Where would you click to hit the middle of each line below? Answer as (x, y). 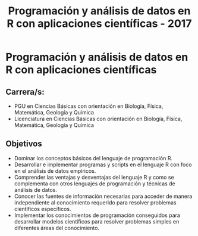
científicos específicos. (43, 209)
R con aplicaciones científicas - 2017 (99, 24)
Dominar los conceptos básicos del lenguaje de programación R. (93, 158)
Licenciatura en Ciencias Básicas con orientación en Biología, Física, (98, 119)
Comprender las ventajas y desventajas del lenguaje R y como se (94, 177)
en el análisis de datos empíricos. (55, 170)
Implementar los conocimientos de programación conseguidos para (97, 215)
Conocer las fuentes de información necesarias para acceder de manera (103, 196)
